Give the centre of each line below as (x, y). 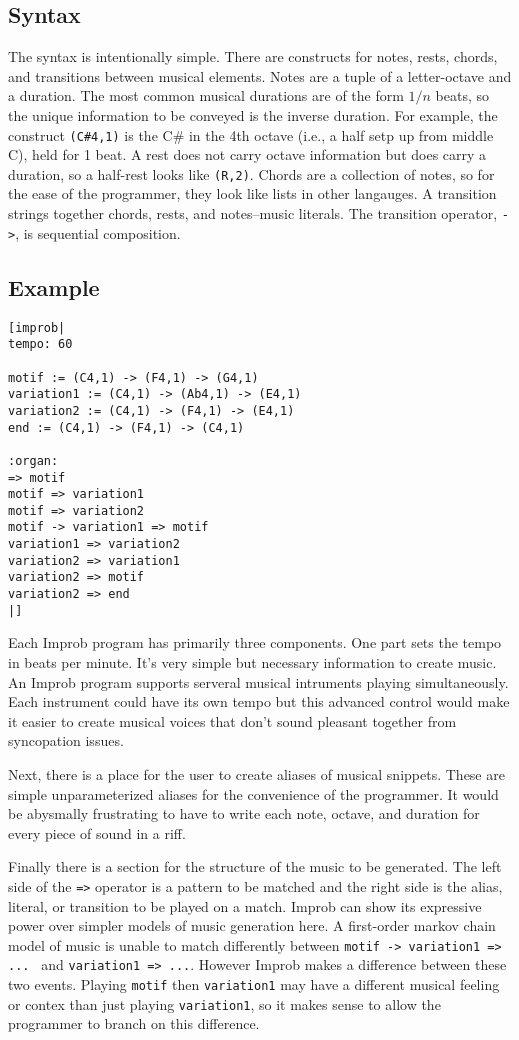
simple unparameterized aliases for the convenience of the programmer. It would (253, 793)
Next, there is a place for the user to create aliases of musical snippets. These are (256, 773)
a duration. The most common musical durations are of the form (206, 95)
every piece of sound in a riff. (97, 832)
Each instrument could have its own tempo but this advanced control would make (259, 701)
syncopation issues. (66, 740)
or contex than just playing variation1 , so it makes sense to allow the (224, 1003)
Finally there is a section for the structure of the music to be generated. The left (255, 866)
